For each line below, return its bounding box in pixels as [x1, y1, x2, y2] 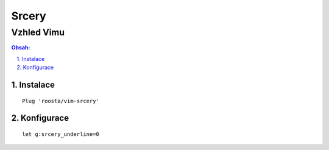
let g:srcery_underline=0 [22, 130, 100, 137]
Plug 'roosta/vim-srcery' [22, 98, 100, 104]
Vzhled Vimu [11, 27, 65, 38]
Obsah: [11, 44, 30, 51]
